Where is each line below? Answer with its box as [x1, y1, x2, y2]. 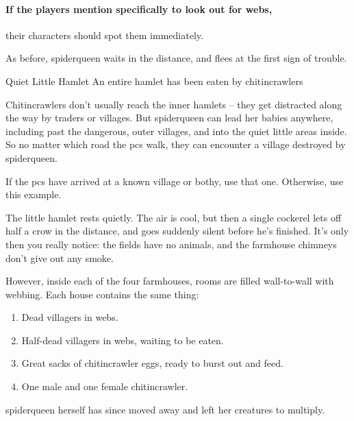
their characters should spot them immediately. [5, 27, 203, 42]
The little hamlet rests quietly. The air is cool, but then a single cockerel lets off [5, 210, 342, 224]
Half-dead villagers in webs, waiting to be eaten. [21, 333, 224, 347]
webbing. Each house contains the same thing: [5, 287, 199, 301]
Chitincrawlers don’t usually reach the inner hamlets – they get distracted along [5, 97, 342, 111]
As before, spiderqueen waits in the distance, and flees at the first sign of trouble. [5, 51, 347, 65]
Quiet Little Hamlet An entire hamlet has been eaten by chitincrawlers [5, 73, 303, 88]
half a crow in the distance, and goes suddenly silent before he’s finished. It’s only [5, 224, 349, 238]
